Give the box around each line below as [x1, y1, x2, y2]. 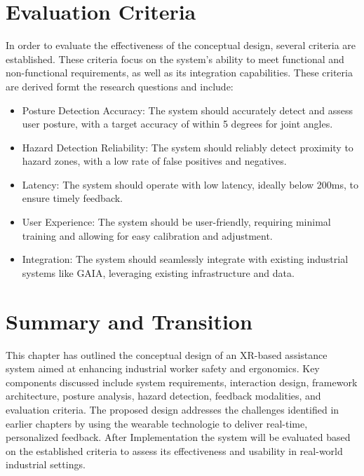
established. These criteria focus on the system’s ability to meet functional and [6, 51, 344, 66]
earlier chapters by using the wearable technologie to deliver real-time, [6, 416, 308, 430]
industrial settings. [6, 457, 86, 472]
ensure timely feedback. [22, 191, 123, 205]
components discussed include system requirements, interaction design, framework [6, 374, 358, 389]
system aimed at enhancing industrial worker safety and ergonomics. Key [6, 361, 320, 376]
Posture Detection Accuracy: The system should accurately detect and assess [22, 102, 353, 117]
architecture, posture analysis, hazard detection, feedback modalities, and [6, 388, 321, 403]
